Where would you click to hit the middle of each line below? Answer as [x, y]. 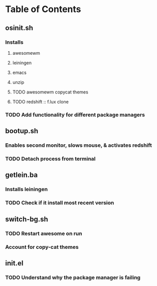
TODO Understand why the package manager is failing [73, 277]
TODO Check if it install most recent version [60, 203]
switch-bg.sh [27, 219]
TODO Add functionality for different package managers [75, 115]
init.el [14, 263]
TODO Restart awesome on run [44, 233]
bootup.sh [22, 131]
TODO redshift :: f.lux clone [40, 102]
